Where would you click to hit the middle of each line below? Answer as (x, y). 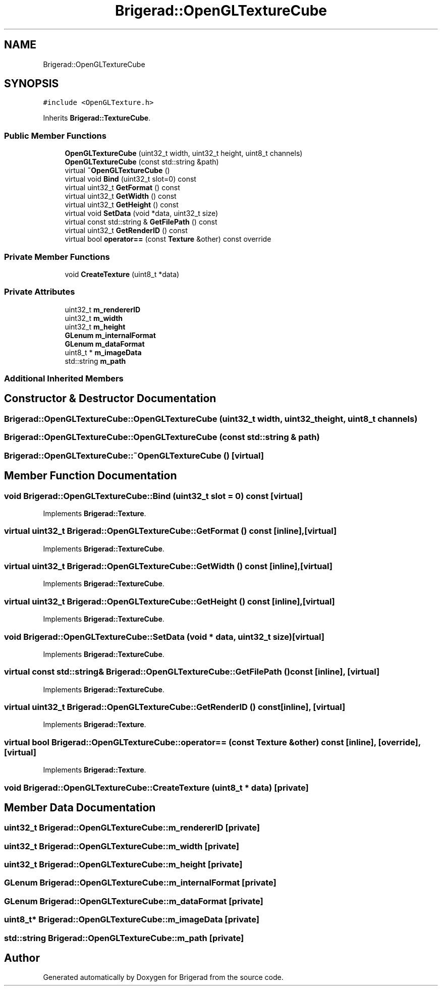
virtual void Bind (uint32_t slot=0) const (130, 179)
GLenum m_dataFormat (105, 344)
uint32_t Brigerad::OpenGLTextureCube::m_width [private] (122, 846)
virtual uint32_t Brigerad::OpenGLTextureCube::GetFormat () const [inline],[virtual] (171, 531)
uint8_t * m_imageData (103, 352)
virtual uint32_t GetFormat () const (122, 188)
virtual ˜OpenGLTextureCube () (117, 171)
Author (22, 958)
